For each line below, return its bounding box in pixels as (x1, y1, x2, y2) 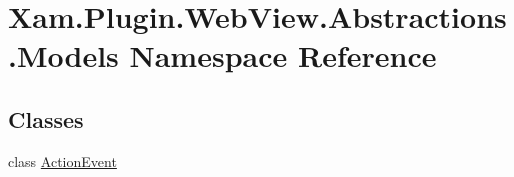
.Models (8, 35, 119, 76)
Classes (8, 103, 84, 134)
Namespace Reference (129, 35, 437, 76)
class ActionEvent (8, 150, 117, 171)
